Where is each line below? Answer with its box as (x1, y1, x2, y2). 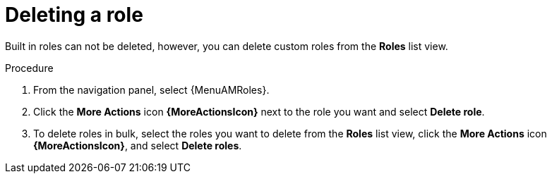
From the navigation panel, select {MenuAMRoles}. (33, 83, 270, 96)
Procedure (5, 61, 54, 74)
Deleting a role (5, 3, 143, 27)
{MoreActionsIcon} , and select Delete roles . (33, 139, 242, 152)
